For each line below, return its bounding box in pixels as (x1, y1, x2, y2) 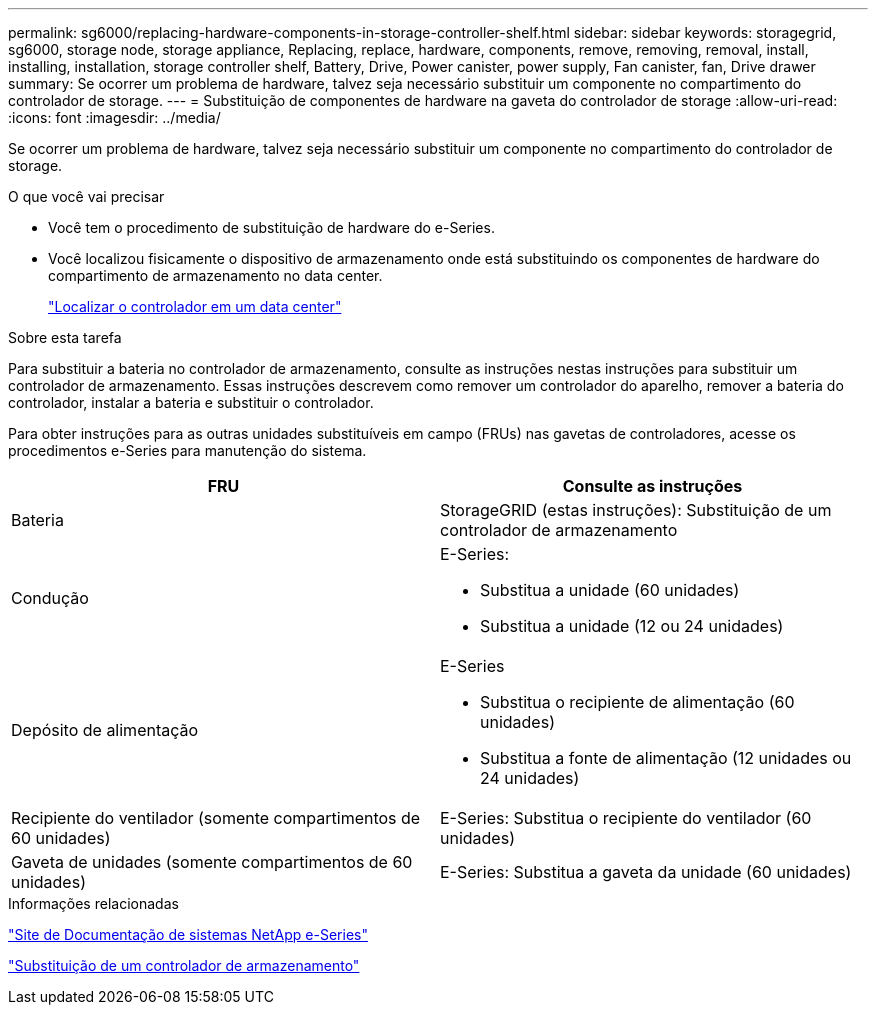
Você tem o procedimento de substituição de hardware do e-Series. (48, 219, 495, 236)
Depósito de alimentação (11, 720, 199, 740)
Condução (11, 588, 89, 608)
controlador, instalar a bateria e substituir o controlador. (8, 394, 374, 411)
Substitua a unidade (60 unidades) (480, 580, 740, 600)
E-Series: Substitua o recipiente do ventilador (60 (440, 808, 812, 828)
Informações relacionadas (8, 895, 179, 912)
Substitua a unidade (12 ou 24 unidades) (480, 616, 784, 636)
